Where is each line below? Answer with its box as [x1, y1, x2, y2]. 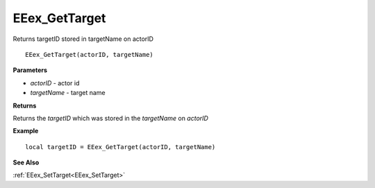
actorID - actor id [30, 78, 80, 87]
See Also [12, 158, 40, 166]
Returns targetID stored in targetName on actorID [12, 35, 154, 43]
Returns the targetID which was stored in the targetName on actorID [12, 114, 208, 122]
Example [12, 127, 39, 135]
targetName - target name [30, 89, 106, 97]
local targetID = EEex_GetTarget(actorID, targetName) [25, 143, 216, 151]
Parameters [12, 66, 48, 74]
